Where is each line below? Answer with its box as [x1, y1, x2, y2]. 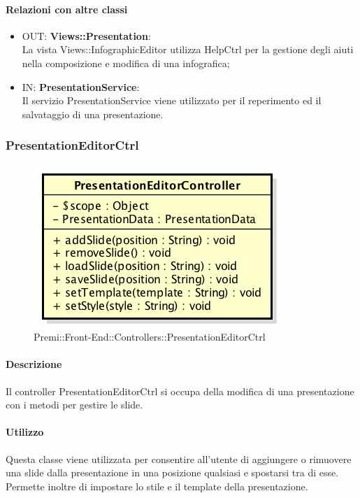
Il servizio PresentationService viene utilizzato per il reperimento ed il [22, 93, 322, 108]
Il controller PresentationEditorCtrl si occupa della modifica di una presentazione [6, 383, 354, 398]
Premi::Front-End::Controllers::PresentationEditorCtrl [34, 329, 266, 344]
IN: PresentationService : [22, 79, 140, 94]
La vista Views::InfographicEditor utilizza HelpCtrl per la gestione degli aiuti [22, 42, 354, 57]
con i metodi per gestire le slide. [6, 397, 143, 412]
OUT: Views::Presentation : [22, 28, 151, 43]
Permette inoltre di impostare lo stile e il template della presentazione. [6, 478, 308, 493]
